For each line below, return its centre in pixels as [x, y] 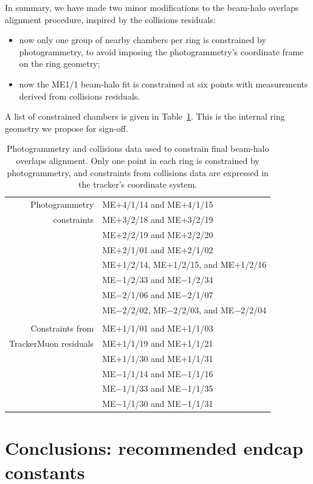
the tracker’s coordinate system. [138, 184]
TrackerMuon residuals [52, 343]
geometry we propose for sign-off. [67, 128]
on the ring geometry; [60, 63]
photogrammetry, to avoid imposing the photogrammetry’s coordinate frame [161, 51]
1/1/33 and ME [152, 388]
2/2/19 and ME [152, 234]
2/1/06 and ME [152, 295]
